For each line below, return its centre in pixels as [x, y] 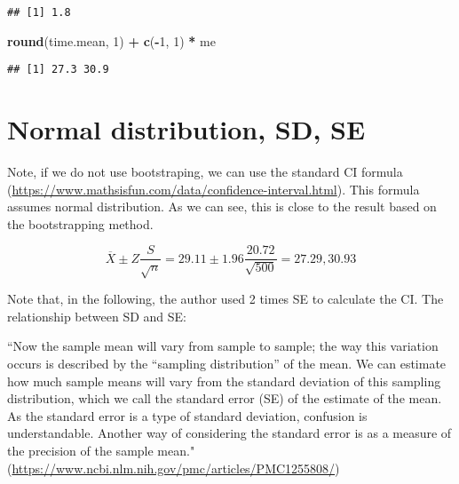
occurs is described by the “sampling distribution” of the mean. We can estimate [227, 364]
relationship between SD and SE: [97, 316]
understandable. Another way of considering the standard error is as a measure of [229, 433]
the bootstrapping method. [80, 223]
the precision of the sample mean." [101, 450]
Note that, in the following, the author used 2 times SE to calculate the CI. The [226, 299]
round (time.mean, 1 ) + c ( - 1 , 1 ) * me [111, 40]
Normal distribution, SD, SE [186, 129]
